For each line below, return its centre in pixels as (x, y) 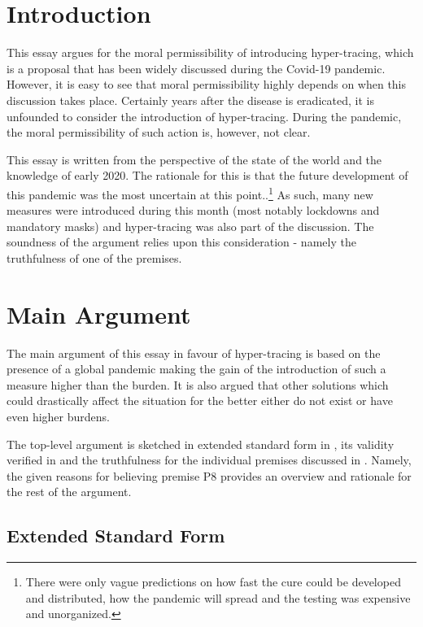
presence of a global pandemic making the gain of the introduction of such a (196, 369)
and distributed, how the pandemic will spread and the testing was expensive (218, 597)
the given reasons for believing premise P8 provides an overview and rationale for (209, 475)
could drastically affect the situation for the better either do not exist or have (200, 401)
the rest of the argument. (69, 492)
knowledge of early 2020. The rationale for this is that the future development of (207, 175)
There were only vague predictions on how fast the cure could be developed (213, 582)
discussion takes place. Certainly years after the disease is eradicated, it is (190, 100)
